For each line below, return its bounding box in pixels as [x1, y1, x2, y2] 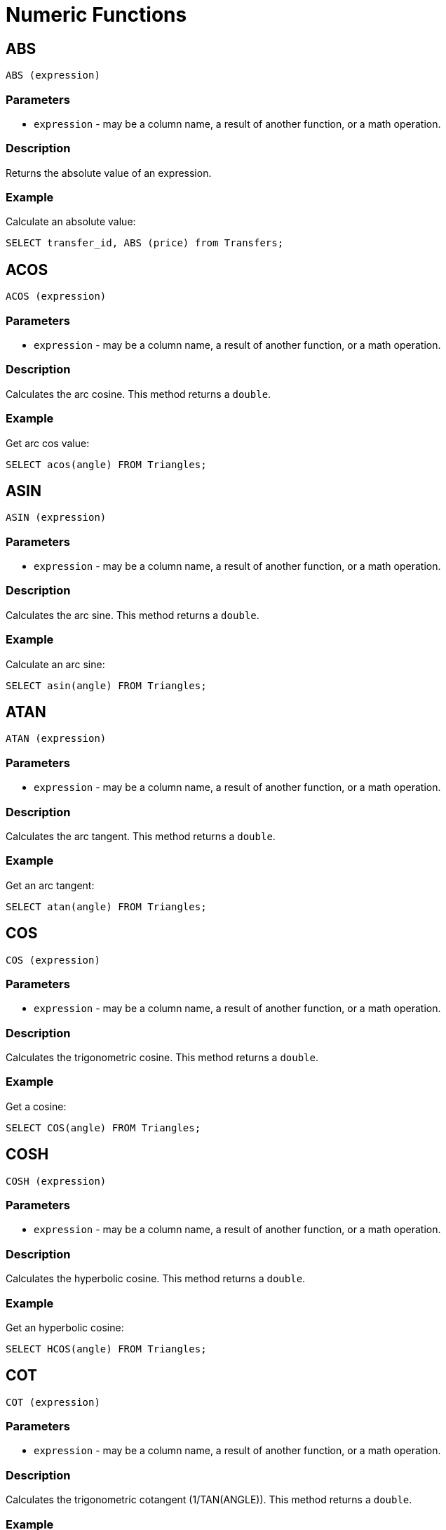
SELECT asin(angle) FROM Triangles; [6, 679, 207, 691]
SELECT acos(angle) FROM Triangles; [6, 458, 207, 470]
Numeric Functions [6, 3, 187, 27]
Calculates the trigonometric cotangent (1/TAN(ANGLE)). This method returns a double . [6, 1494, 412, 1506]
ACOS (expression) [6, 291, 107, 302]
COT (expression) [6, 1396, 100, 1408]
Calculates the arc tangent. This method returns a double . [6, 830, 276, 842]
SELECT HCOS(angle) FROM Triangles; [6, 1343, 207, 1355]
